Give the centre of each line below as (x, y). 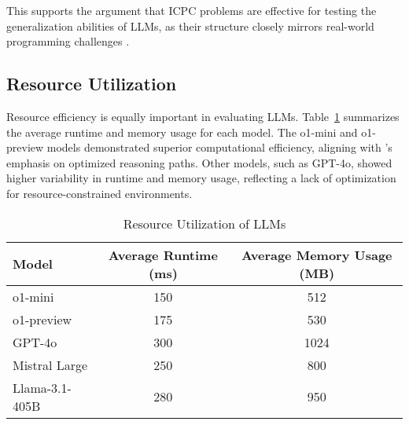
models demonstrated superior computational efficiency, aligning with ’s (219, 147)
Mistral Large (50, 365)
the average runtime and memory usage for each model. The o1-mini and (182, 132)
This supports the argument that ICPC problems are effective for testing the (192, 10)
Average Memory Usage (317, 255)
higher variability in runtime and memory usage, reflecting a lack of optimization (201, 178)
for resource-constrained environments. (99, 193)
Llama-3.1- (42, 387)
